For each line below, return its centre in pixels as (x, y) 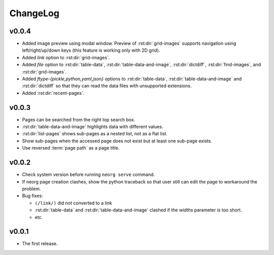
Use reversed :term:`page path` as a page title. (71, 148)
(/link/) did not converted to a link (74, 203)
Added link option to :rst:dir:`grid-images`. (66, 57)
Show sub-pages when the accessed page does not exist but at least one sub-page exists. (117, 141)
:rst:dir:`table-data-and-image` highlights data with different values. (93, 127)
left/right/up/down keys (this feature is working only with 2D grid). (91, 50)
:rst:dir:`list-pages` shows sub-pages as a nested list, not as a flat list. (95, 134)
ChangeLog (34, 13)
